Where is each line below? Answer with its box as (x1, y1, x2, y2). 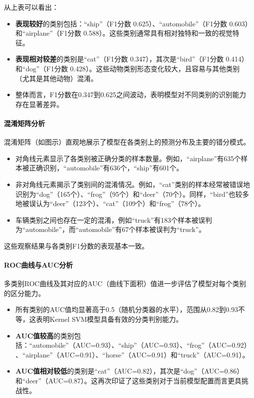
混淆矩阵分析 (4, 118, 45, 128)
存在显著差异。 (15, 99, 63, 109)
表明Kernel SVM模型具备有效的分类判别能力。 (36, 314, 183, 324)
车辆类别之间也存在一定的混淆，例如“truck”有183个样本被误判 (15, 214, 212, 225)
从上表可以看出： (4, 2, 59, 12)
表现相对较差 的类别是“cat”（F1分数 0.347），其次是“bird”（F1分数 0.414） (15, 54, 249, 64)
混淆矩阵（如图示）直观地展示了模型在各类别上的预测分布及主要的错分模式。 (4, 137, 250, 147)
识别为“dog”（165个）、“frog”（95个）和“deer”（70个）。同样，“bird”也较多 (15, 189, 249, 199)
